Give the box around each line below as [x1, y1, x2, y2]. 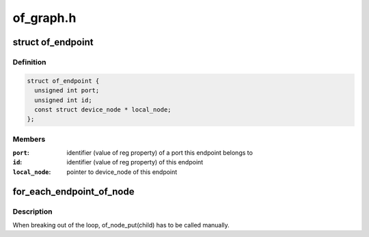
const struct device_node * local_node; [34, 105, 172, 113]
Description [12, 206, 53, 216]
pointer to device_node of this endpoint [66, 168, 178, 176]
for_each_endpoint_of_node [12, 186, 135, 197]
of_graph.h [12, 10, 77, 25]
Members [12, 134, 46, 144]
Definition [12, 57, 46, 66]
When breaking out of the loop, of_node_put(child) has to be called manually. [12, 221, 230, 229]
